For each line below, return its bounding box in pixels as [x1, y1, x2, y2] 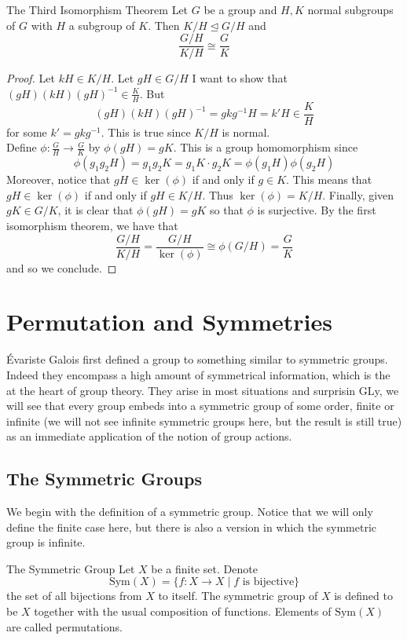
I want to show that [192, 70, 288, 86]
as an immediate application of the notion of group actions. [6, 428, 292, 444]
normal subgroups [307, 2, 394, 17]
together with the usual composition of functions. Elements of [34, 603, 332, 620]
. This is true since [101, 123, 191, 140]
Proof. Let [6, 70, 55, 86]
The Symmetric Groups [6, 466, 202, 491]
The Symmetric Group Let [6, 560, 135, 576]
